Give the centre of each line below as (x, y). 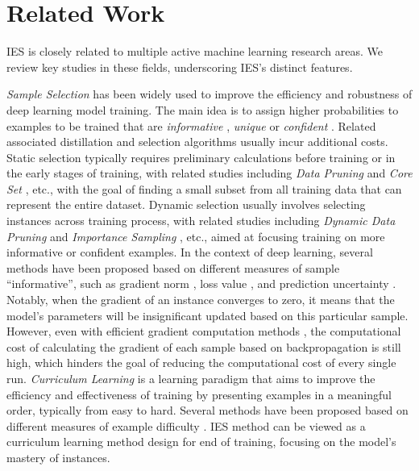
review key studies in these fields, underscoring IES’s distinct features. (180, 67)
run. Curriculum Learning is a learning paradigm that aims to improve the (191, 378)
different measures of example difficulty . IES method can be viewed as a (186, 425)
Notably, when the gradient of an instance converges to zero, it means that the (201, 300)
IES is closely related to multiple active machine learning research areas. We (195, 51)
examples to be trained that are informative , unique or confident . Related (191, 125)
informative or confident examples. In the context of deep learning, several (190, 252)
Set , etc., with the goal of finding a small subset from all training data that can (204, 188)
